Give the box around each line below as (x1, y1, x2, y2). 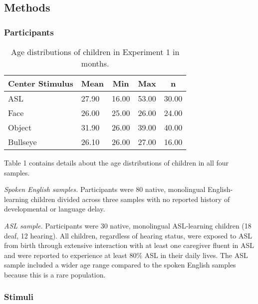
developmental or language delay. (4, 203, 105, 214)
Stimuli (4, 290, 34, 303)
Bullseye (8, 136, 37, 147)
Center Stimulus (8, 77, 73, 89)
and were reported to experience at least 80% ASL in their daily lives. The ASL (4, 249, 248, 260)
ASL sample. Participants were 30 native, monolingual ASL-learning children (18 (4, 220, 252, 230)
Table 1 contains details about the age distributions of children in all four (4, 157, 229, 167)
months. (81, 57, 109, 69)
